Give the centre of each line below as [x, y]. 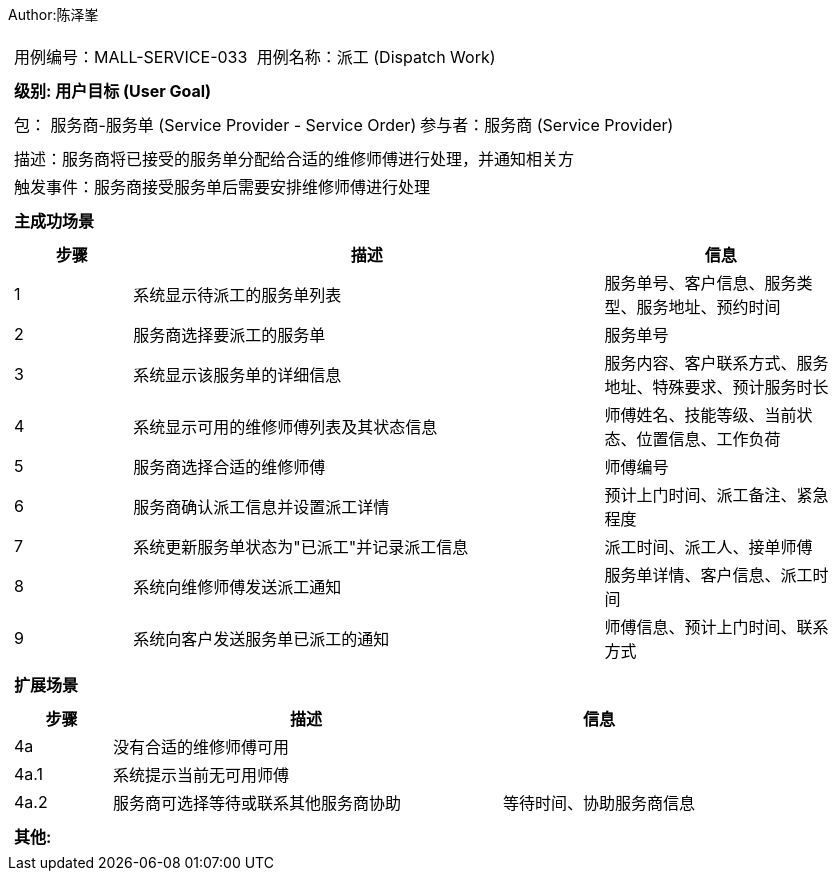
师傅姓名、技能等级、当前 [700, 415]
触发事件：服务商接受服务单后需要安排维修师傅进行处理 [222, 187]
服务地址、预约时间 [708, 307]
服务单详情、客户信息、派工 [708, 575]
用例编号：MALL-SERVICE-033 [131, 57]
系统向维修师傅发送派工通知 [237, 587]
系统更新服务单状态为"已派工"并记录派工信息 [301, 547]
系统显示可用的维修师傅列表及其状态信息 [285, 427]
